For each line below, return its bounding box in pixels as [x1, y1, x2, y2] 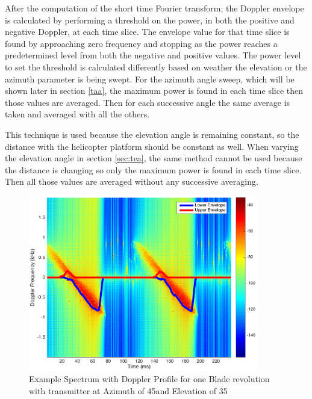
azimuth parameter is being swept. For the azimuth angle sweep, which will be [5, 72, 295, 85]
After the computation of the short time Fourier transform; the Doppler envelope [5, 2, 304, 14]
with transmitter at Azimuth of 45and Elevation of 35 [29, 384, 228, 397]
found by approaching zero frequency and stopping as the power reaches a [5, 37, 278, 49]
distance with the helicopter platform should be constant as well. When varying [5, 140, 299, 152]
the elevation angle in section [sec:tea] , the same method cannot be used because [5, 152, 302, 164]
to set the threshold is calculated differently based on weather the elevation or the [5, 60, 307, 73]
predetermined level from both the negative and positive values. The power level [5, 49, 301, 61]
